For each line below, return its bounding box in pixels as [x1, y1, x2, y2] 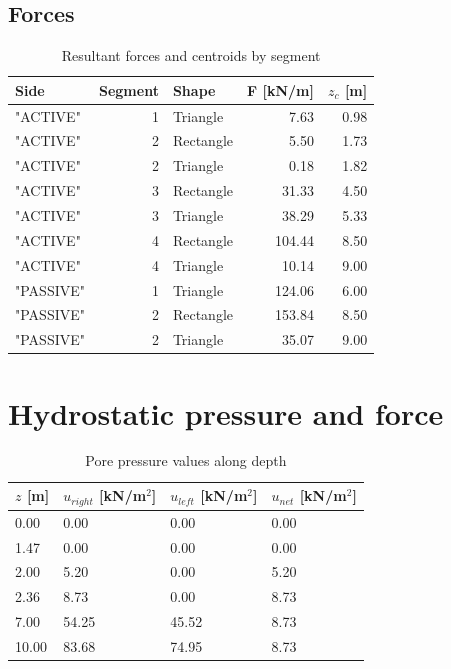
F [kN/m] [247, 79, 314, 100]
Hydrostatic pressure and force [8, 392, 444, 433]
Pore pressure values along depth [85, 450, 287, 471]
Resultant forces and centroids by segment [61, 45, 321, 66]
